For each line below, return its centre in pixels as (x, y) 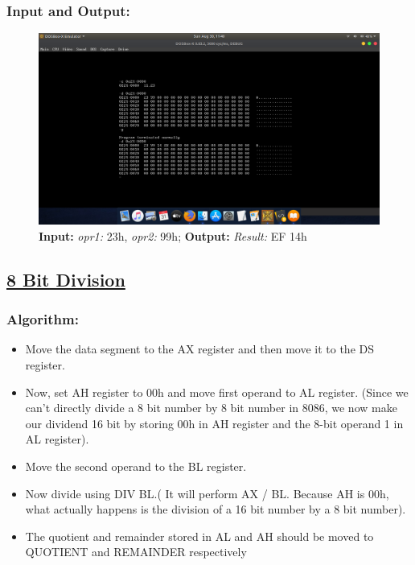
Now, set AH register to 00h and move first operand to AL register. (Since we (217, 392)
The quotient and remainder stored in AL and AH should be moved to (199, 536)
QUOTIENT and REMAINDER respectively (136, 552)
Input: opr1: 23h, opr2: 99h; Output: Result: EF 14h (173, 235)
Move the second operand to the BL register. (136, 466)
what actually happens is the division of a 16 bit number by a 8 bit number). (216, 509)
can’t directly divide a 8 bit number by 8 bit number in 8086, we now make (211, 408)
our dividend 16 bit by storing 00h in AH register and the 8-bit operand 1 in (214, 423)
